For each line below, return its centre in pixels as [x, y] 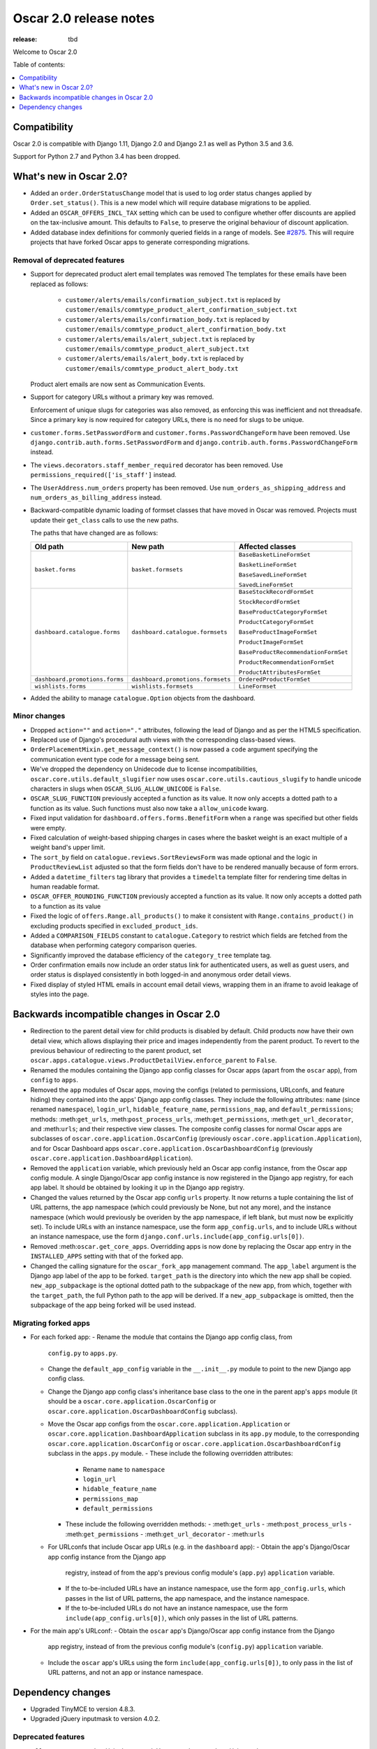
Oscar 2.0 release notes [84, 18]
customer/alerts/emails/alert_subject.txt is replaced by [160, 339]
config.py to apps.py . [83, 1353]
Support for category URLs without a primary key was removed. [122, 397]
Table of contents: [39, 65]
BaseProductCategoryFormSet [283, 612]
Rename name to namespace [124, 1469]
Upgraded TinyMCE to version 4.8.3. [83, 1709]
